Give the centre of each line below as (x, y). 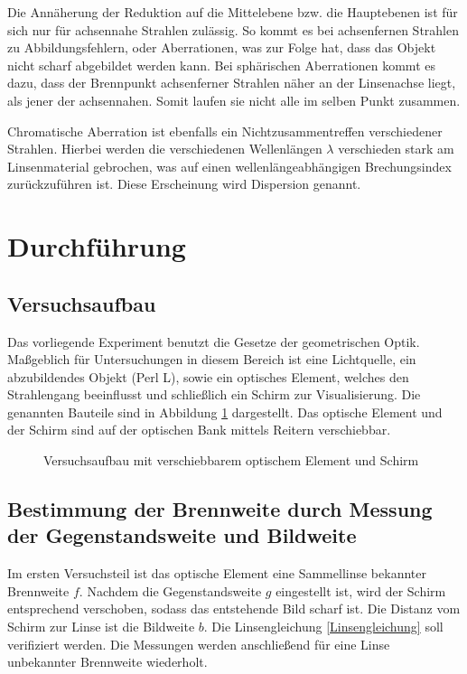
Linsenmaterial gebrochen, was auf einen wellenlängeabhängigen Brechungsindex (229, 166)
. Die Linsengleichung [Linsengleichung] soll (323, 627)
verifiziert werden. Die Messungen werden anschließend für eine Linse (199, 644)
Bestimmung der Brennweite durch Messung (220, 509)
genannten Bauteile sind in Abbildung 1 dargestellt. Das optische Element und (225, 412)
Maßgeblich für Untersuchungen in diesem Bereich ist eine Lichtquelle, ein (212, 359)
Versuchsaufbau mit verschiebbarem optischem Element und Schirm (231, 460)
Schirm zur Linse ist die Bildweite (101, 627)
